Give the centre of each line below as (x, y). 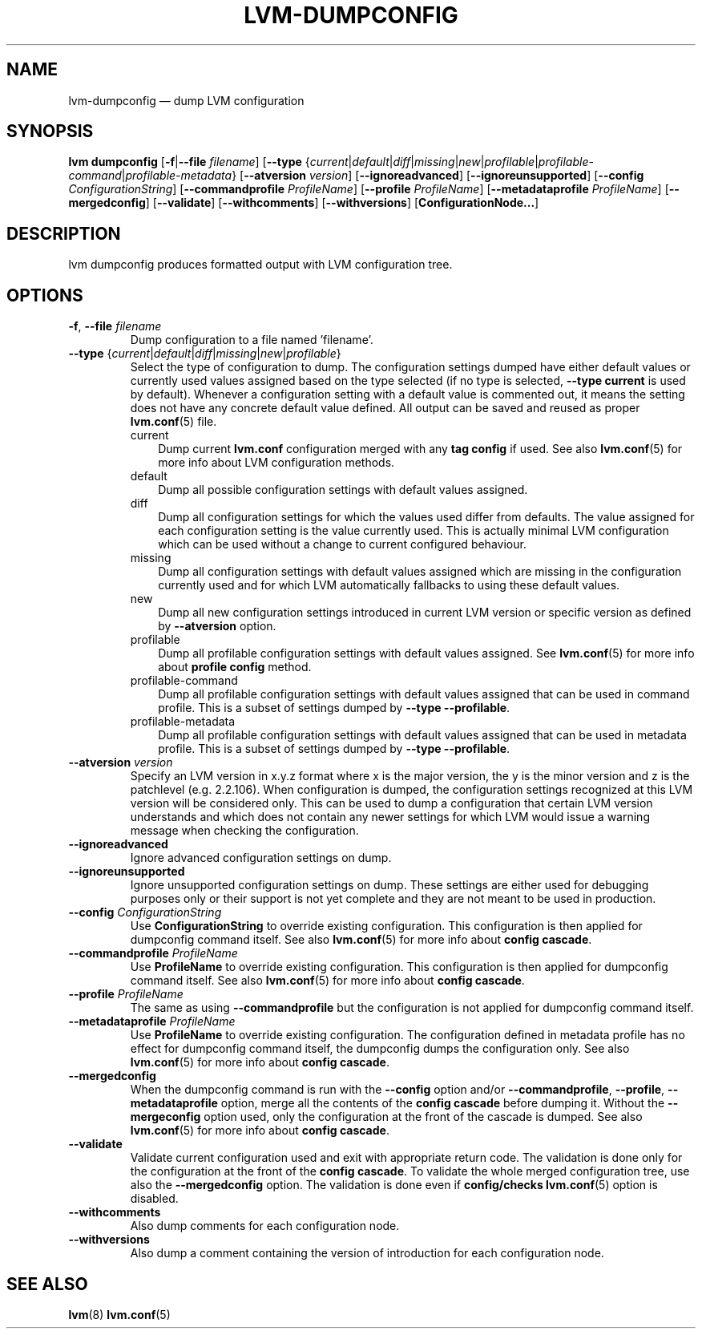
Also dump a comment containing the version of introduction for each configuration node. (367, 1253)
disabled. (154, 1199)
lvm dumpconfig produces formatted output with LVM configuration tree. (260, 265)
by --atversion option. (217, 626)
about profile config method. (235, 667)
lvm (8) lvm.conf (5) (119, 1314)
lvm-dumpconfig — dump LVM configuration (186, 100)
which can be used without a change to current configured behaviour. (342, 544)
